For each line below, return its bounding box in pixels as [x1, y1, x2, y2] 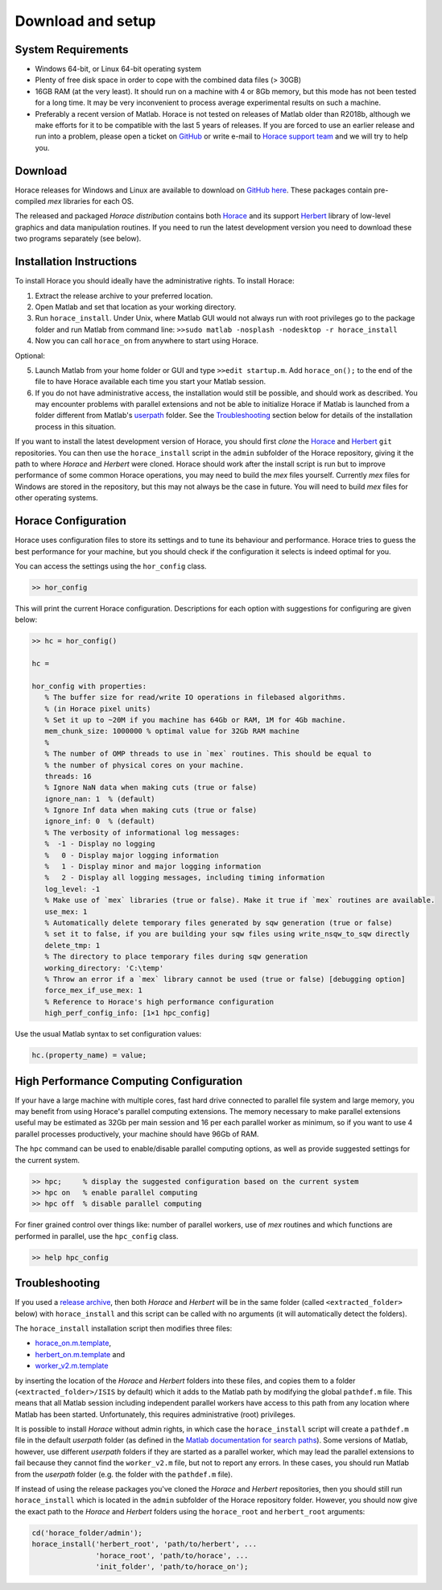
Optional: [14, 350, 46, 360]
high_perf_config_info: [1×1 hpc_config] [44, 1008, 211, 1018]
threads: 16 [44, 772, 92, 781]
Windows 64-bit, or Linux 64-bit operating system [35, 64, 201, 74]
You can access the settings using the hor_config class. [14, 561, 207, 571]
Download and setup [14, 12, 156, 30]
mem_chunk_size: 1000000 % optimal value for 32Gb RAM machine [44, 727, 299, 736]
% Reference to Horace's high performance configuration [44, 997, 275, 1006]
